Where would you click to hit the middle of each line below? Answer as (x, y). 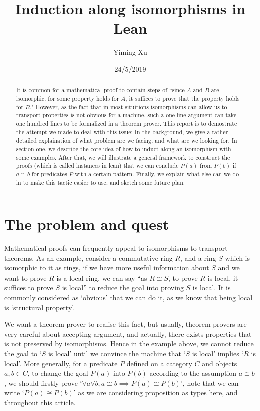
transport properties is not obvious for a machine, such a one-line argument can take (126, 115)
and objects (220, 363)
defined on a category (159, 363)
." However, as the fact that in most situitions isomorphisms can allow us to (128, 107)
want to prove (25, 277)
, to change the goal (58, 373)
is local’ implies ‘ (218, 354)
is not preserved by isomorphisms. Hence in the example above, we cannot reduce (129, 344)
